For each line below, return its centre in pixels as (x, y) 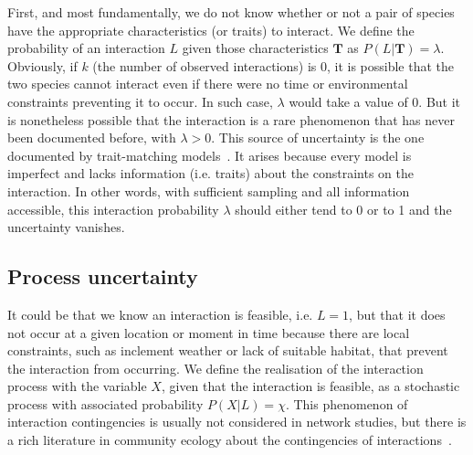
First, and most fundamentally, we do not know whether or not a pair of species (231, 12)
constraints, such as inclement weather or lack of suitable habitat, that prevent (228, 350)
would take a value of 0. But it (375, 101)
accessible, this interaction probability (113, 209)
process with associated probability (105, 403)
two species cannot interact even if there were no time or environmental (208, 84)
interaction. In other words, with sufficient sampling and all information (209, 190)
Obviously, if (42, 65)
